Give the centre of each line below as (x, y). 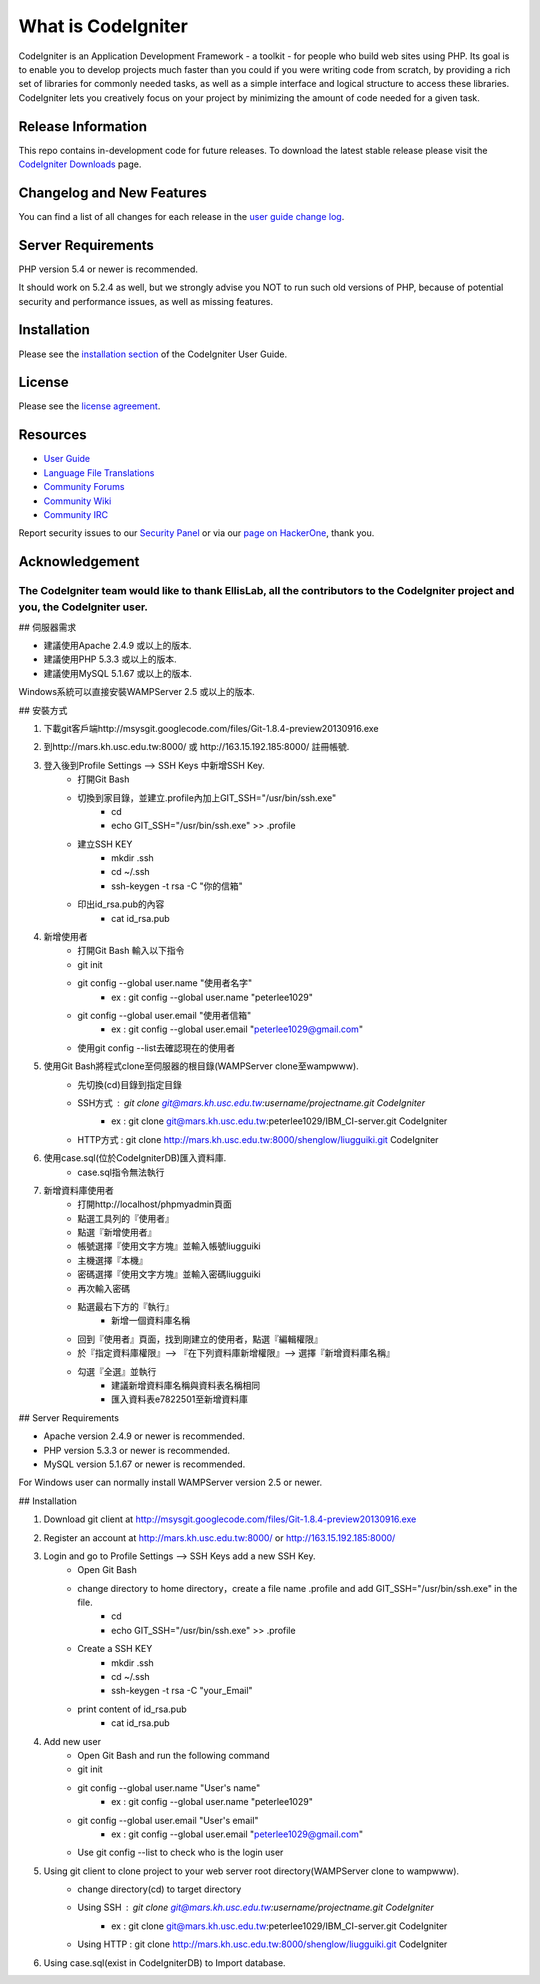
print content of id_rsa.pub (132, 1709)
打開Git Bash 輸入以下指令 (131, 951)
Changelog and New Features (112, 192)
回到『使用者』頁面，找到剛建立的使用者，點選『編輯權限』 (200, 1339)
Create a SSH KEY (115, 1649)
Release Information (83, 126)
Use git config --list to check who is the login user (180, 1852)
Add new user (72, 1741)
